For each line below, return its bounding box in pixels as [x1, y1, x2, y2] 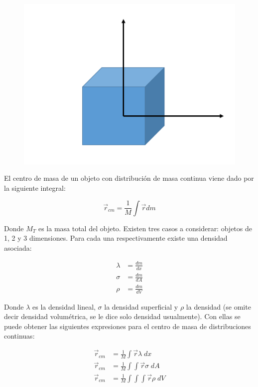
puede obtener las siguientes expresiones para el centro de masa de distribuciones [4, 321, 251, 331]
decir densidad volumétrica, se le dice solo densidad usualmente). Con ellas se [4, 311, 241, 322]
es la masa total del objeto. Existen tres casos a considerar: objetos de [38, 223, 252, 233]
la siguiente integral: [4, 183, 66, 193]
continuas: [4, 331, 35, 341]
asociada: [4, 242, 32, 253]
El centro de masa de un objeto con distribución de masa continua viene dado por [4, 173, 254, 183]
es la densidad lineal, [32, 301, 96, 312]
